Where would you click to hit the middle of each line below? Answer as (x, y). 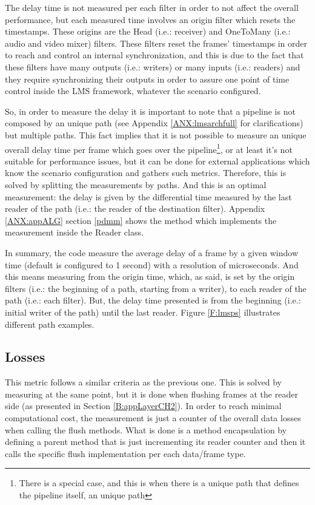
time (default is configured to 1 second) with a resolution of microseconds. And (152, 264)
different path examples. (50, 324)
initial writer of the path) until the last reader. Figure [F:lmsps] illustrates (143, 312)
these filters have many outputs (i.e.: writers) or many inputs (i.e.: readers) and (153, 66)
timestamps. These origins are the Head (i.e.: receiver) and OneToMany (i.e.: (148, 31)
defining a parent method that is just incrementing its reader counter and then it (155, 442)
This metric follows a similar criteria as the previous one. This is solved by (143, 382)
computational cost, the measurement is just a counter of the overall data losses (153, 418)
